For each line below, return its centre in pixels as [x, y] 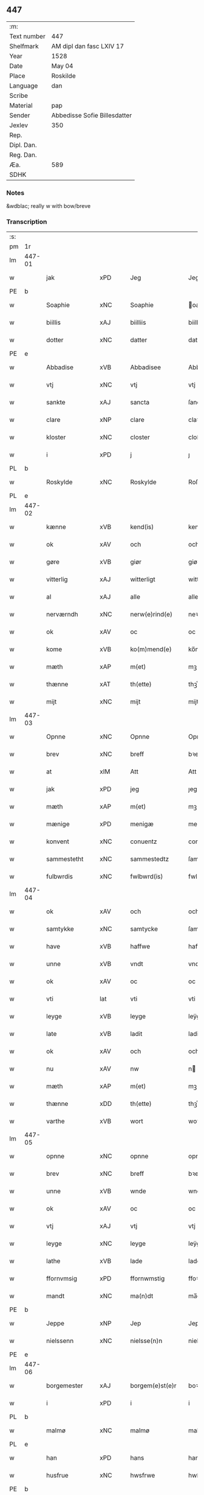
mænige [58, 824]
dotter [55, 340]
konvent [58, 841]
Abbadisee [145, 367]
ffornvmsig [62, 1279]
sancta [140, 402]
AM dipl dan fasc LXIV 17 [88, 46]
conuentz [144, 841]
